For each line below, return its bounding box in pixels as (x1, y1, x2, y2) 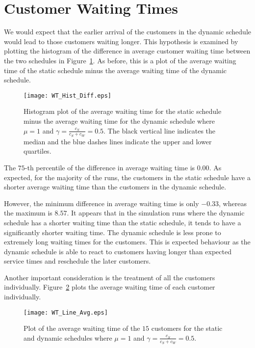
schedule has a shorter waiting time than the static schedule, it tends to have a (4, 217, 241, 227)
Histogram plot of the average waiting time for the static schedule (24, 106, 222, 116)
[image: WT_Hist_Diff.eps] (24, 92, 111, 99)
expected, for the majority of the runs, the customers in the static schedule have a (4, 172, 251, 182)
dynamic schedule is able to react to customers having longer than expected (4, 246, 231, 256)
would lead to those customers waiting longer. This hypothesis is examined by (4, 36, 238, 46)
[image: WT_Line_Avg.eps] (24, 309, 108, 316)
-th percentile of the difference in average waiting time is (25, 162, 195, 172)
